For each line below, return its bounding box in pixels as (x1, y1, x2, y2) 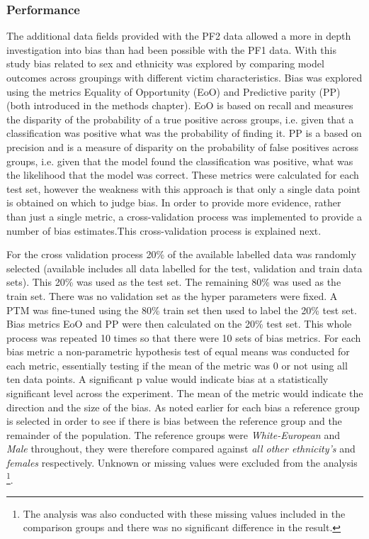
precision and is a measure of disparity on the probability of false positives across (6, 139, 359, 154)
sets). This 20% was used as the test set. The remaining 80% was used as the (6, 274, 341, 289)
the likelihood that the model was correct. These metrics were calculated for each (6, 167, 359, 182)
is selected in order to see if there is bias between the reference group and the (6, 413, 342, 428)
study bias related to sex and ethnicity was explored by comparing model (6, 56, 324, 71)
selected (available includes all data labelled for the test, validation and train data (6, 260, 363, 275)
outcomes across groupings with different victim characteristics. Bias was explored (6, 70, 363, 84)
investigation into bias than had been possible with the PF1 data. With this (6, 42, 336, 57)
